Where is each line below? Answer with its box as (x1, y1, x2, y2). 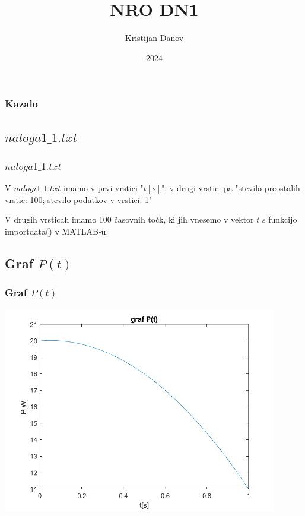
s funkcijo (262, 213, 297, 226)
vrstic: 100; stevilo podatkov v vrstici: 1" (5, 193, 152, 205)
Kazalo (5, 96, 39, 111)
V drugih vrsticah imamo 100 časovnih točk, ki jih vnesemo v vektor (5, 213, 254, 226)
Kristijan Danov (125, 31, 184, 44)
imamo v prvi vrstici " (63, 182, 144, 194)
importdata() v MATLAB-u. (5, 225, 109, 238)
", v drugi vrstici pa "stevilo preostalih (161, 182, 300, 194)
